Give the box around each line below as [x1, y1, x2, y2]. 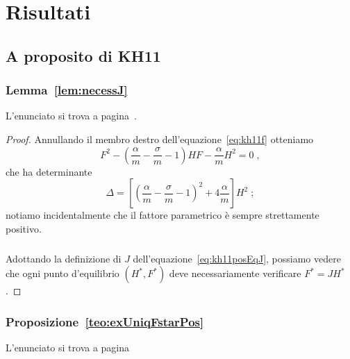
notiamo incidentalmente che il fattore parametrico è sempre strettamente [6, 208, 319, 222]
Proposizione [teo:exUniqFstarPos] [6, 312, 204, 330]
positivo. [6, 221, 42, 235]
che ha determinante [6, 164, 92, 178]
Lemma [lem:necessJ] [6, 81, 128, 99]
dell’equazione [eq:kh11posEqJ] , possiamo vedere [133, 251, 341, 265]
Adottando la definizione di [6, 251, 122, 265]
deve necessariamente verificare [169, 266, 301, 281]
